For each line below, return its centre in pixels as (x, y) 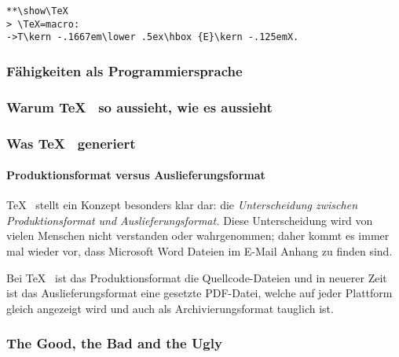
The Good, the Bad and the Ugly (114, 343)
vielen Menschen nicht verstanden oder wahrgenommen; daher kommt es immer (198, 236)
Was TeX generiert (71, 143)
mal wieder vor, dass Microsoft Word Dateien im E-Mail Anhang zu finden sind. (199, 251)
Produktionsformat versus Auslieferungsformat (136, 175)
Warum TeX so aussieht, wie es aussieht (139, 107)
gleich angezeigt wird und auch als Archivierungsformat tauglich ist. (170, 308)
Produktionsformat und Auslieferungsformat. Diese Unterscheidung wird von (190, 220)
